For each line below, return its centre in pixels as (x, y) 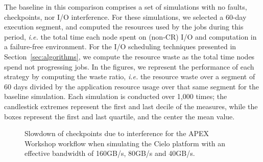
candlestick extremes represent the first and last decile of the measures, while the (131, 106)
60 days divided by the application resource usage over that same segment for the (132, 86)
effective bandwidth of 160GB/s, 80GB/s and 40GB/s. (110, 153)
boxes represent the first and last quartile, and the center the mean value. (119, 116)
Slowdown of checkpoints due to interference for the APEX (117, 133)
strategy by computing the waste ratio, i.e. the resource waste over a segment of (130, 76)
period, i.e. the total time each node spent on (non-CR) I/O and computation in (130, 36)
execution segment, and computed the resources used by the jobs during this (124, 27)
